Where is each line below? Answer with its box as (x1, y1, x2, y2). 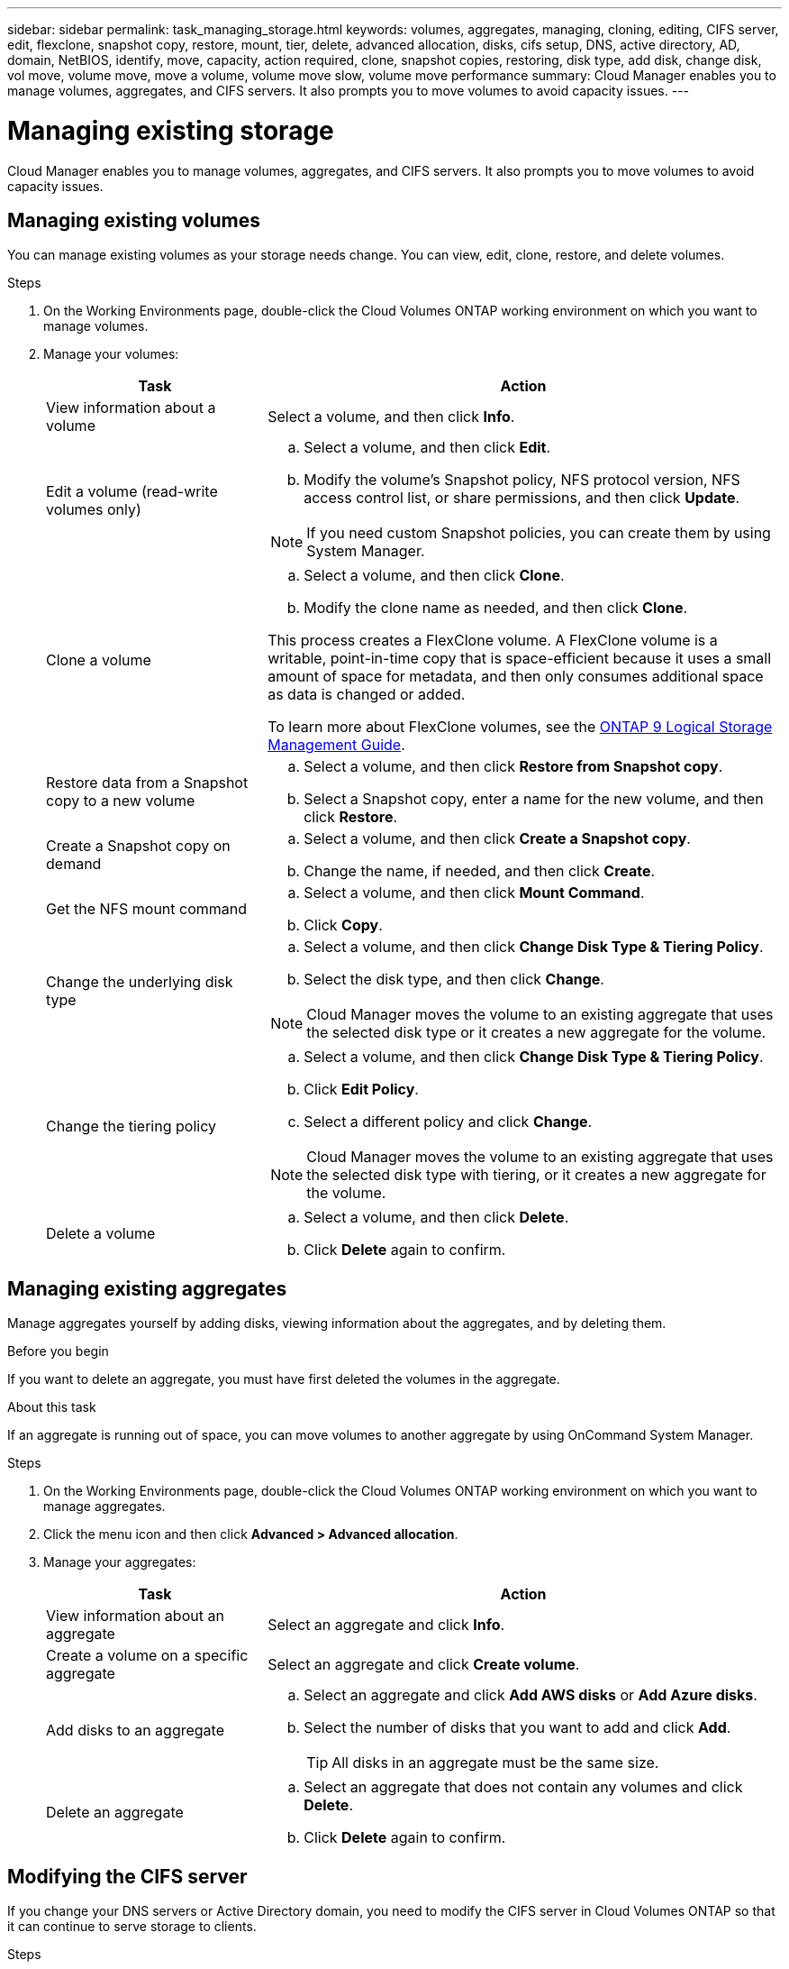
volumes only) (46, 500, 141, 519)
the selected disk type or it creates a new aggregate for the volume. (306, 1023, 766, 1042)
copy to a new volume (46, 792, 195, 810)
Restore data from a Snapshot (46, 774, 249, 792)
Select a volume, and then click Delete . (304, 1208, 569, 1227)
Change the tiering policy (46, 1117, 216, 1136)
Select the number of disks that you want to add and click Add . (304, 1718, 731, 1737)
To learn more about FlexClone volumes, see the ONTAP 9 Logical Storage (268, 718, 773, 737)
